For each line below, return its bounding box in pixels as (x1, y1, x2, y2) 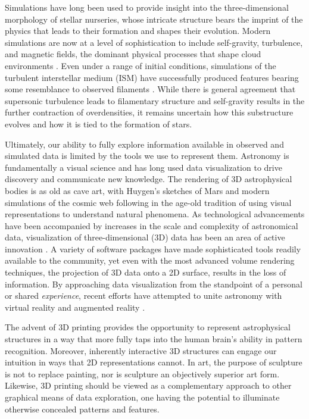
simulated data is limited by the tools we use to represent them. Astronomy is (5, 149, 289, 162)
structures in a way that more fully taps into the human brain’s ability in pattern (5, 333, 302, 345)
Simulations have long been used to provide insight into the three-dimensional (5, 1, 289, 13)
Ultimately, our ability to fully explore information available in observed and (5, 137, 284, 150)
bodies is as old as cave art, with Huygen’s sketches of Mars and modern (5, 184, 270, 196)
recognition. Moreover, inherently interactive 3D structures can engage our (5, 344, 277, 357)
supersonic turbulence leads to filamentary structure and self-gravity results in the (5, 94, 305, 107)
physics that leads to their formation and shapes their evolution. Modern (5, 24, 271, 37)
